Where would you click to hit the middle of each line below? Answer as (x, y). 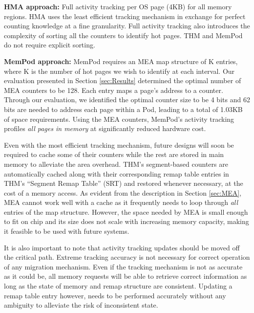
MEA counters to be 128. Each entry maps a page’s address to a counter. (114, 90)
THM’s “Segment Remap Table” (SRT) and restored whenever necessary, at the (124, 183)
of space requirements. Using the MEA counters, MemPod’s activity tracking (119, 119)
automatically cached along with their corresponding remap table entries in (116, 173)
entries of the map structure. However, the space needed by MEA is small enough (126, 212)
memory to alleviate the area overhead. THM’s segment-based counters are (116, 164)
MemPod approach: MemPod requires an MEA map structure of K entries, (121, 61)
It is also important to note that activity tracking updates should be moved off (122, 247)
